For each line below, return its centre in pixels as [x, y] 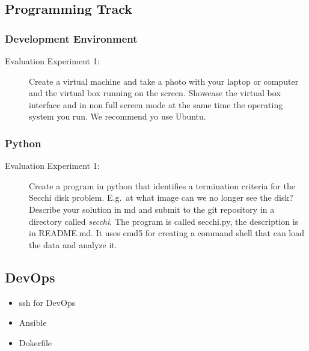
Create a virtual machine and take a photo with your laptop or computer [164, 81]
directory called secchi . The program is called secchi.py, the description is [164, 221]
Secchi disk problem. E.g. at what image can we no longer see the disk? [161, 197]
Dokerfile [35, 342]
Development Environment [71, 38]
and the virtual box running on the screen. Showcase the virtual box [155, 93]
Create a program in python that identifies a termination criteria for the [162, 185]
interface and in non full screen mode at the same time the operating [156, 104]
